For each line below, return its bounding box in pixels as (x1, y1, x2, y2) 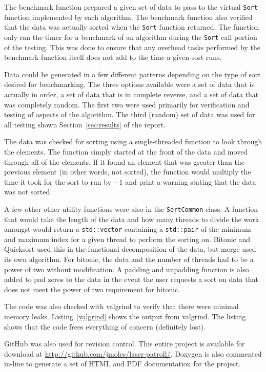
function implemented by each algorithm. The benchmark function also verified (4, 11, 253, 22)
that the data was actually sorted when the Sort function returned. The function (4, 21, 259, 32)
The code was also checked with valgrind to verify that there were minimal (4, 301, 239, 312)
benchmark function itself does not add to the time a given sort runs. (4, 52, 222, 62)
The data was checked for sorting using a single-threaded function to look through (4, 136, 262, 147)
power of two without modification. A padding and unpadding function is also (4, 264, 249, 274)
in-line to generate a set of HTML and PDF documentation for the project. (4, 358, 241, 369)
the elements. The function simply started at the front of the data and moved (4, 146, 248, 157)
